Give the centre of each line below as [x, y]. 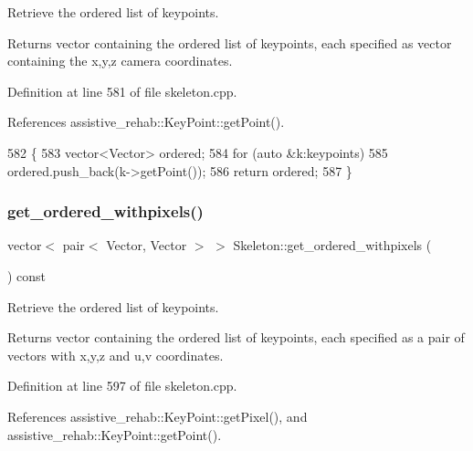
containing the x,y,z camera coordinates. [120, 61]
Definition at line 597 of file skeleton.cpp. [122, 386]
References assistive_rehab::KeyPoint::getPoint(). [146, 122]
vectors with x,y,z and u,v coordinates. [116, 355]
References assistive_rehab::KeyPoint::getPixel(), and [158, 416]
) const [27, 275]
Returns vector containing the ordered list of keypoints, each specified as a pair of [236, 337]
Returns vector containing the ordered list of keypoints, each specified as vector [230, 42]
